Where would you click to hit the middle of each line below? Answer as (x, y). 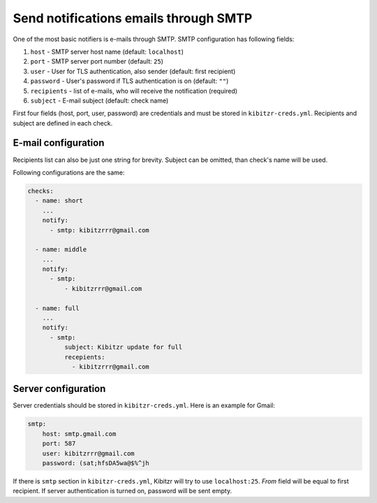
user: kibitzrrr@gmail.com (89, 453)
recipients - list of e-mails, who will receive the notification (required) (134, 91)
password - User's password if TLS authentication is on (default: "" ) (130, 81)
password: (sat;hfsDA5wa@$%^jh (96, 463)
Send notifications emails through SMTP (133, 18)
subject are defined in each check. (63, 123)
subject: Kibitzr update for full (123, 347)
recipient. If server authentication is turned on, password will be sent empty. (123, 491)
